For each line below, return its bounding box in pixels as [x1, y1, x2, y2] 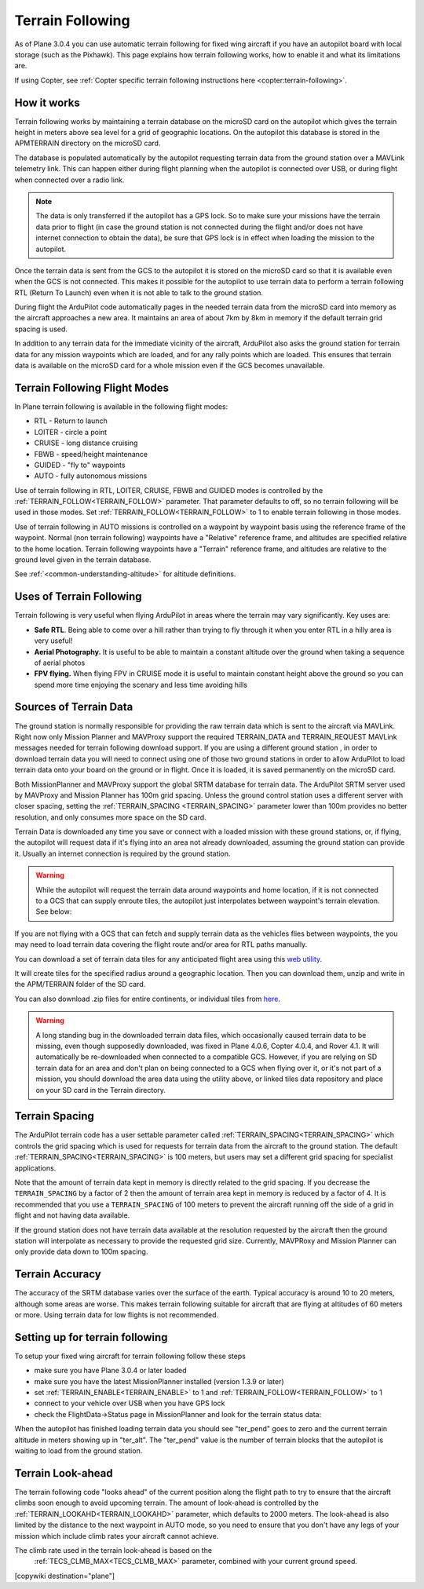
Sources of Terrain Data [14, 700, 133, 714]
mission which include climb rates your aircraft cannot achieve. [14, 1531, 219, 1540]
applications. [14, 1163, 57, 1173]
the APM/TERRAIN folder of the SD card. [14, 980, 146, 989]
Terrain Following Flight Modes [14, 381, 169, 394]
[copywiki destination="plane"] [14, 1571, 115, 1580]
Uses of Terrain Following [14, 590, 142, 604]
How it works [14, 96, 80, 109]
